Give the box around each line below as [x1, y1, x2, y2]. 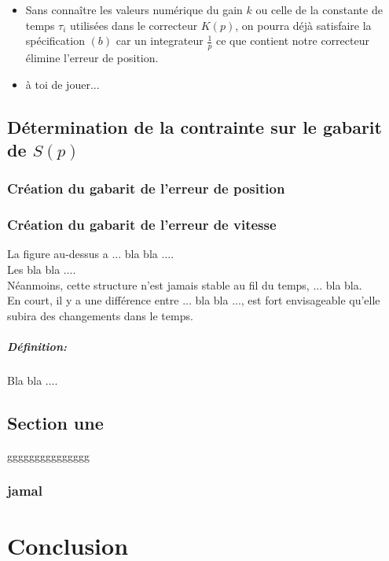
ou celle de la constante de [255, 2, 383, 17]
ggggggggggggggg [7, 447, 90, 463]
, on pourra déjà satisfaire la [235, 17, 372, 33]
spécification [25, 32, 85, 49]
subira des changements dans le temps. [7, 307, 193, 323]
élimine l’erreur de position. [25, 50, 159, 66]
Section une [7, 410, 104, 434]
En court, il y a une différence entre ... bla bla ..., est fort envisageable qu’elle [7, 292, 380, 308]
